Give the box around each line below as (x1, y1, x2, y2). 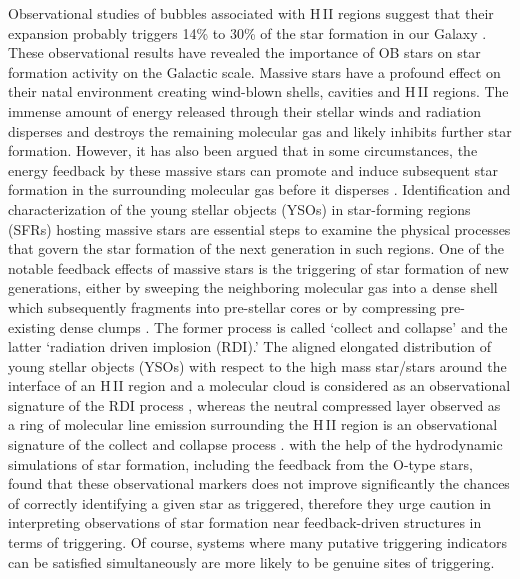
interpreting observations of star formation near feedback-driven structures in (8, 512, 482, 533)
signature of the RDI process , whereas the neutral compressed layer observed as (8, 394, 501, 415)
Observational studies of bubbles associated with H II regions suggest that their (8, 3, 494, 23)
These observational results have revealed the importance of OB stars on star (8, 42, 481, 63)
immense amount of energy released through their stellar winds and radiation (8, 100, 482, 121)
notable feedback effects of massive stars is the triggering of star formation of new (8, 257, 509, 278)
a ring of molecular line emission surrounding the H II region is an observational (8, 414, 498, 435)
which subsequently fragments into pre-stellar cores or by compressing (8, 296, 437, 317)
